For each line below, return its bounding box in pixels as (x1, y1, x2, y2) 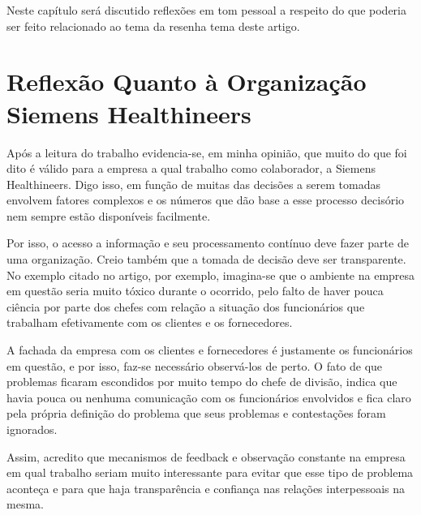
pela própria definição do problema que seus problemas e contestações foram (6, 405, 386, 422)
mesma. (6, 496, 44, 513)
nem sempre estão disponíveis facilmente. (6, 207, 211, 224)
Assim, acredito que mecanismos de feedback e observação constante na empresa (6, 448, 406, 465)
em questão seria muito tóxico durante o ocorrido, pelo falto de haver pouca (6, 282, 384, 299)
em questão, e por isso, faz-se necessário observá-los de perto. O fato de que (6, 357, 383, 374)
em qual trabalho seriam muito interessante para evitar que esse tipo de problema (6, 464, 414, 481)
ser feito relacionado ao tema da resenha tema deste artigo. (6, 17, 300, 34)
